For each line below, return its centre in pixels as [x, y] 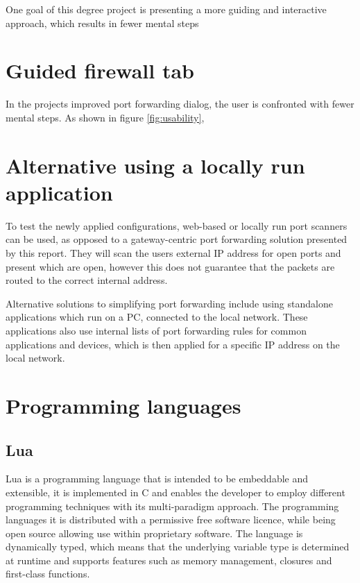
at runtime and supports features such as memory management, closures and [169, 560]
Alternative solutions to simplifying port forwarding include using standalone [169, 303]
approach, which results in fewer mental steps [102, 23]
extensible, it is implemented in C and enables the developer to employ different [175, 492]
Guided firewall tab [100, 70]
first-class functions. [48, 574]
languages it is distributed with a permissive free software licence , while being [171, 519]
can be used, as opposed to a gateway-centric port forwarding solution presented [177, 239]
